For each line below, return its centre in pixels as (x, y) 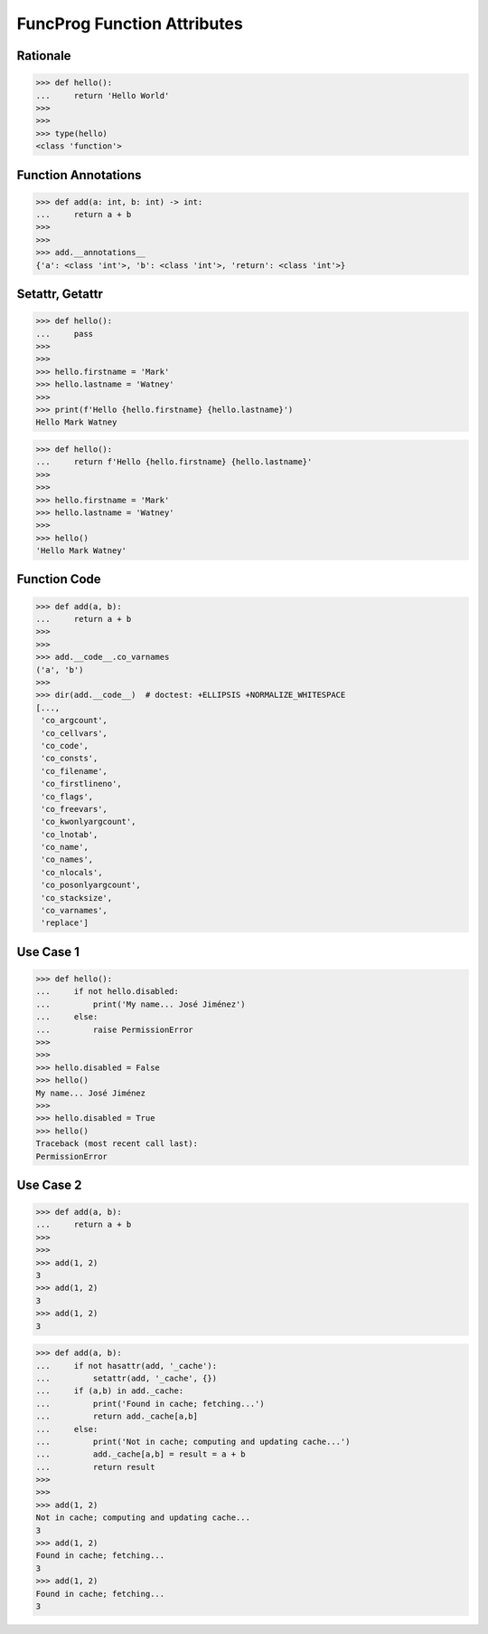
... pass (65, 334)
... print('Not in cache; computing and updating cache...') (193, 1441)
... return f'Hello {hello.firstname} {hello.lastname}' (174, 462)
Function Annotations (79, 175)
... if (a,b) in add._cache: (110, 1391)
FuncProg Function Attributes (130, 24)
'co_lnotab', (70, 834)
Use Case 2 (49, 1185)
